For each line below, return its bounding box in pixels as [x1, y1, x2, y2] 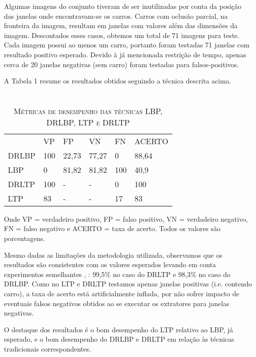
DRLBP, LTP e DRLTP [46, 116, 130, 128]
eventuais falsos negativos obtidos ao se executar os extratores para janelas [4, 298, 229, 308]
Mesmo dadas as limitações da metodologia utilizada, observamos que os [4, 249, 223, 260]
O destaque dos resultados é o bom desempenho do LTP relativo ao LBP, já [4, 324, 233, 334]
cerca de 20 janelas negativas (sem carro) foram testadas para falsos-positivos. [4, 59, 239, 69]
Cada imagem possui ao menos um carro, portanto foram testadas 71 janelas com [4, 40, 250, 50]
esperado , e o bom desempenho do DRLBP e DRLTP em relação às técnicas [4, 334, 234, 344]
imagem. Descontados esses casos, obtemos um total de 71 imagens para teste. [4, 30, 240, 40]
